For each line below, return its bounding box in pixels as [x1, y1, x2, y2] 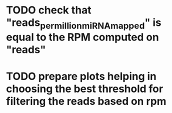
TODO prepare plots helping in [6, 70, 157, 83]
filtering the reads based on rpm [6, 94, 167, 108]
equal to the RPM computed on [6, 30, 160, 44]
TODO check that [6, 4, 92, 17]
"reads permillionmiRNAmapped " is [6, 16, 161, 31]
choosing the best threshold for [6, 82, 163, 95]
